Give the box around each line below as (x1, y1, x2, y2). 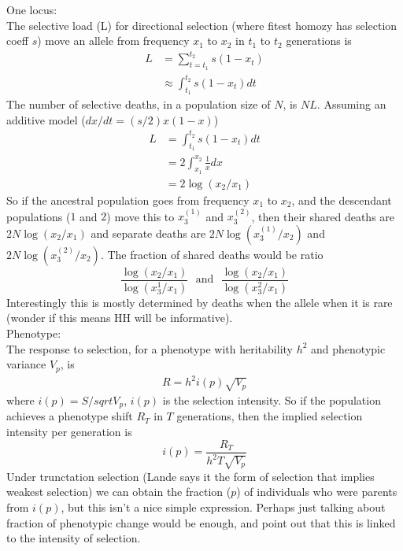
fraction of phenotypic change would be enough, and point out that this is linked (6, 514, 396, 531)
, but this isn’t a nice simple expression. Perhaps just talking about (61, 498, 386, 515)
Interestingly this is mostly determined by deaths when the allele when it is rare (6, 294, 393, 310)
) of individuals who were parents (236, 483, 397, 500)
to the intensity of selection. (6, 530, 141, 546)
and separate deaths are (91, 224, 206, 241)
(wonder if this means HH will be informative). (6, 309, 233, 326)
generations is (286, 32, 352, 49)
